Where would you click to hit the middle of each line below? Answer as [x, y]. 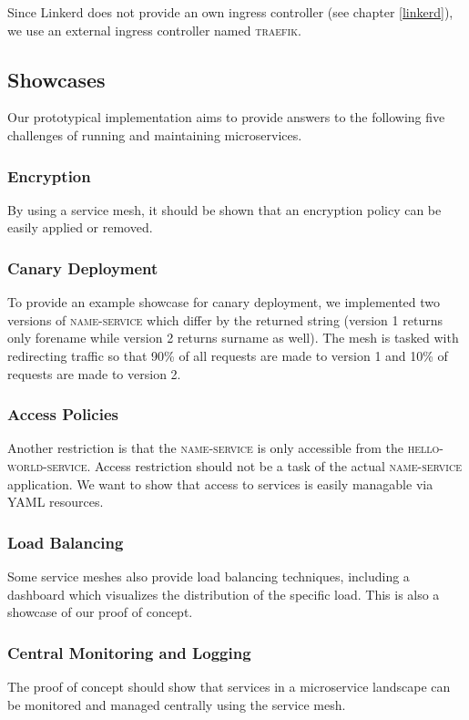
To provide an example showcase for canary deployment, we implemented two [224, 302]
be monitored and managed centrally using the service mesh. [177, 704]
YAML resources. [56, 502]
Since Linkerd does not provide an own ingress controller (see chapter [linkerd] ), [230, 12]
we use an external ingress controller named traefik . [154, 30]
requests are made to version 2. [94, 373]
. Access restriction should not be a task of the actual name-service [275, 465]
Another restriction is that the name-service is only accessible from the [205, 448]
